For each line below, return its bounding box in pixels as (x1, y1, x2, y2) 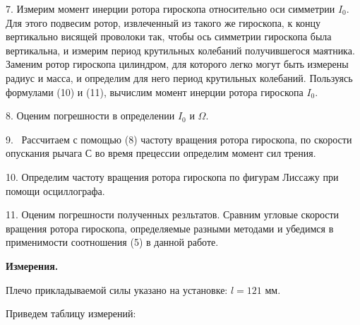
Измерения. (6, 258, 59, 273)
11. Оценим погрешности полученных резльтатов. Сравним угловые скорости (6, 207, 340, 222)
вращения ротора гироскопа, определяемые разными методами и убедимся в (6, 220, 334, 235)
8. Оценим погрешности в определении (6, 108, 175, 123)
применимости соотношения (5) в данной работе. (6, 235, 219, 249)
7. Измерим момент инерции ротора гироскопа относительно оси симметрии (6, 1, 335, 16)
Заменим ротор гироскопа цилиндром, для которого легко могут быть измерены (6, 57, 349, 71)
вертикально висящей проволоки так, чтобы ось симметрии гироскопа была (6, 29, 332, 44)
